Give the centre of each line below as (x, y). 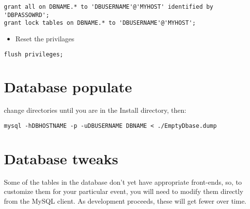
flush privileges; (34, 54)
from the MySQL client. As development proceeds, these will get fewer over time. (125, 200)
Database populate (68, 87)
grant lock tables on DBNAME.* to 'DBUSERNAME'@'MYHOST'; (100, 23)
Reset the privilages (45, 38)
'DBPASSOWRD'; (27, 15)
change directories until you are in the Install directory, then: (95, 110)
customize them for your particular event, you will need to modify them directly (124, 191)
